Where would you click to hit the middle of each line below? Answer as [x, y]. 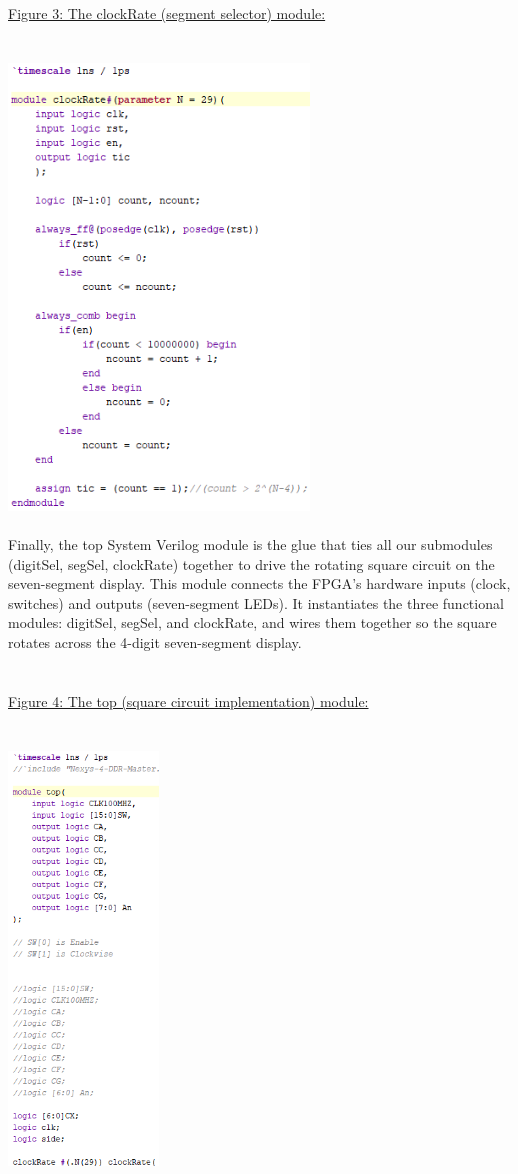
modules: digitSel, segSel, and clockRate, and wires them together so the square [252, 622]
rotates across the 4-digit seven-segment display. [155, 642]
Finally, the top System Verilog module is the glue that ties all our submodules [250, 544]
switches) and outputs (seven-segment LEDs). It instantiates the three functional [256, 602]
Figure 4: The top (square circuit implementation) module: [188, 700]
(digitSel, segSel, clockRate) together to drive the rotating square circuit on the [251, 563]
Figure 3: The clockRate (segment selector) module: [167, 13]
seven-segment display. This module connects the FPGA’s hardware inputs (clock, [259, 583]
